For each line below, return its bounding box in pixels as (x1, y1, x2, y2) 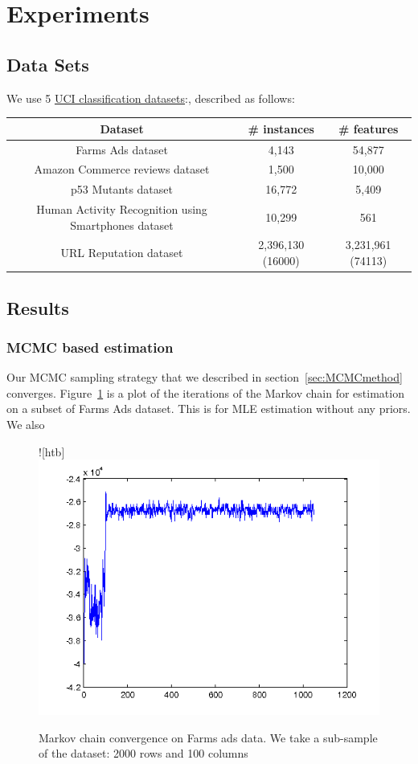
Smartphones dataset (70, 216, 174, 233)
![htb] (39, 443, 65, 460)
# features (338, 120, 399, 137)
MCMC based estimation (6, 337, 174, 357)
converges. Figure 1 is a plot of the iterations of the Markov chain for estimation (6, 384, 404, 401)
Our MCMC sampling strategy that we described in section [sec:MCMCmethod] (6, 369, 403, 386)
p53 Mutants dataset (71, 181, 173, 198)
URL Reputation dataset (60, 244, 183, 261)
